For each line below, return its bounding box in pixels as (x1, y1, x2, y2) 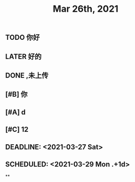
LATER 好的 (5, 52, 42, 61)
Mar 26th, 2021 (52, 3, 119, 15)
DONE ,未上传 (5, 71, 49, 80)
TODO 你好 (5, 33, 40, 42)
